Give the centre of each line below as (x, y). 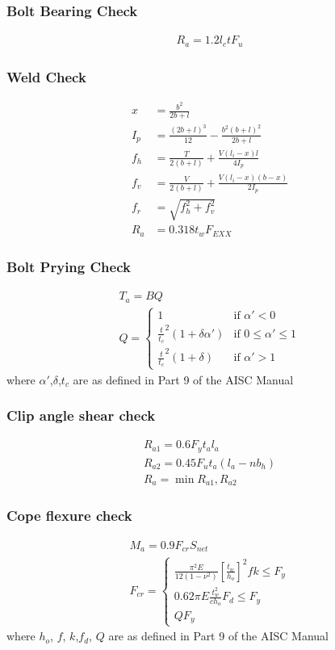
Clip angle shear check (81, 415)
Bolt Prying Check (69, 266)
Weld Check (46, 76)
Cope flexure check (69, 516)
